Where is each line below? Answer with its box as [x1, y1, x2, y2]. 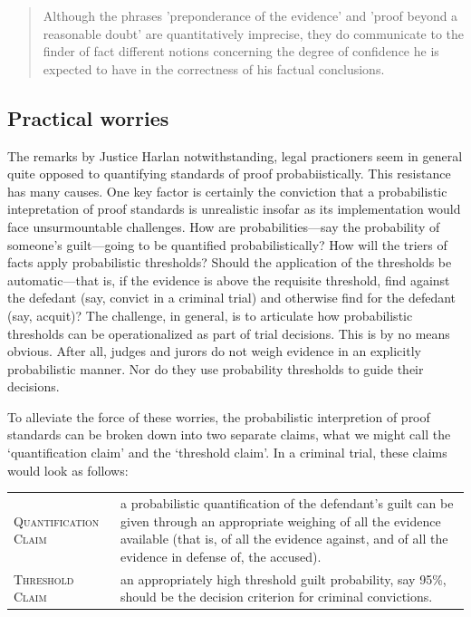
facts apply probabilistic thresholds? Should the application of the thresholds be [7, 253, 452, 272]
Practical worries [7, 103, 169, 131]
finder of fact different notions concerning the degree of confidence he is [43, 42, 439, 61]
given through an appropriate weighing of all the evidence [120, 511, 441, 530]
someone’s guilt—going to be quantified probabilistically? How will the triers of [7, 235, 447, 254]
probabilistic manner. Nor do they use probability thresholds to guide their [7, 359, 424, 378]
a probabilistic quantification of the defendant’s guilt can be [120, 494, 454, 513]
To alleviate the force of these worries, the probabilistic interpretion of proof [7, 407, 430, 426]
